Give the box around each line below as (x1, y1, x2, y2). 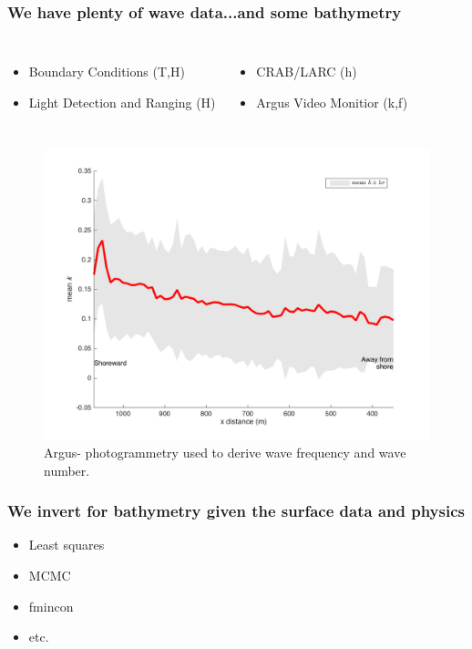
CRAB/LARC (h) (256, 62, 357, 81)
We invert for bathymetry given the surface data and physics (7, 500, 465, 522)
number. (44, 460, 90, 479)
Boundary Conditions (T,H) (28, 62, 185, 81)
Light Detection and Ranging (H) (28, 92, 216, 111)
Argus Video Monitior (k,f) (256, 92, 408, 111)
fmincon (28, 596, 74, 615)
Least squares (28, 535, 105, 554)
